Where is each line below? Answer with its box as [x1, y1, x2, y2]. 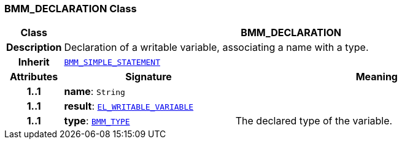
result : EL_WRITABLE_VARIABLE [64, 100, 194, 113]
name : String [64, 85, 125, 98]
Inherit [18, 56, 50, 69]
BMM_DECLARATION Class [4, 2, 137, 15]
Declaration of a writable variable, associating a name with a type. [64, 41, 369, 54]
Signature [125, 70, 172, 83]
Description [6, 41, 62, 54]
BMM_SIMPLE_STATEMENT [64, 57, 160, 67]
